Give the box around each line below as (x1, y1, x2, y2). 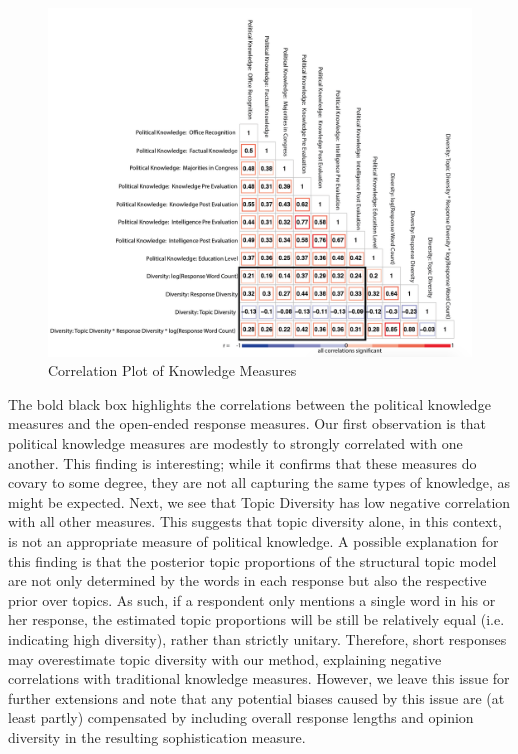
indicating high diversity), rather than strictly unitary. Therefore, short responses (8, 628, 507, 649)
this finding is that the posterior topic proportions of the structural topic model (8, 550, 497, 571)
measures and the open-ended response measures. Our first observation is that (8, 413, 487, 434)
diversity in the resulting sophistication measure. (8, 726, 306, 747)
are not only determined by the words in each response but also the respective (8, 570, 487, 591)
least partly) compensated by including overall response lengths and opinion (8, 707, 474, 728)
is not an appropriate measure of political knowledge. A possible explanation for (8, 530, 499, 551)
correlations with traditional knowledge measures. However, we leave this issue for (8, 668, 510, 689)
